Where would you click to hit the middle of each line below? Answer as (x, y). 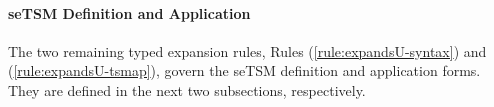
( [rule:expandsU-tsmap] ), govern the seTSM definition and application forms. (244, 70)
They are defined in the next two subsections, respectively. (187, 89)
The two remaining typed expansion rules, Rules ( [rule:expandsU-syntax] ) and (247, 50)
